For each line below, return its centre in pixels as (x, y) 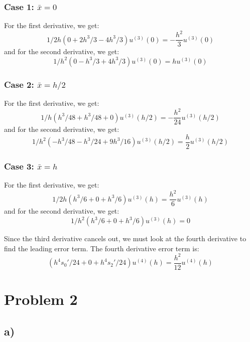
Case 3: (19, 166)
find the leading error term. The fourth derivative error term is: (102, 248)
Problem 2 (41, 299)
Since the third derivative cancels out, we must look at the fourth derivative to (125, 238)
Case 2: (19, 84)
